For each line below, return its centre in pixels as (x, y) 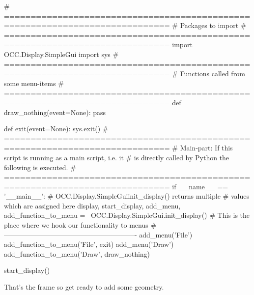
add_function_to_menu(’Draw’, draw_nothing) (77, 253)
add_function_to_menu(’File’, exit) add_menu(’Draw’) (89, 244)
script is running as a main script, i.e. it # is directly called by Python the (117, 157)
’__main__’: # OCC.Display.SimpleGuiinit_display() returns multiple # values (127, 196)
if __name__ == (200, 186)
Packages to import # (213, 25)
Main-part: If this (206, 148)
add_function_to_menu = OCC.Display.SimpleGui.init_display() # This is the (127, 215)
